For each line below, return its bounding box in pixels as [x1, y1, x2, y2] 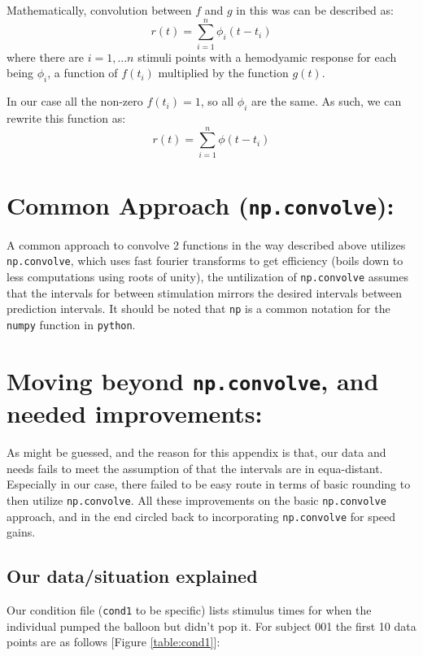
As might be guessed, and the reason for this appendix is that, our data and [7, 444, 386, 461]
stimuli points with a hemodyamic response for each [137, 48, 397, 65]
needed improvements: [7, 397, 263, 430]
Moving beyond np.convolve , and [7, 363, 379, 397]
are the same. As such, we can [251, 93, 402, 110]
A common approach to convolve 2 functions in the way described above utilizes [7, 236, 406, 253]
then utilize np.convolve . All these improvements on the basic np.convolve [7, 491, 386, 508]
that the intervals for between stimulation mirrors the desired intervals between [7, 284, 402, 301]
